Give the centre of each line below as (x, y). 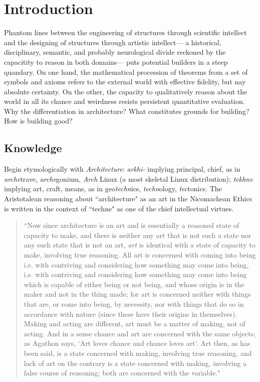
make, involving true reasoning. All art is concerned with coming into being (140, 255)
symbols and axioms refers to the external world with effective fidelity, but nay (125, 82)
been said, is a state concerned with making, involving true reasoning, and (138, 353)
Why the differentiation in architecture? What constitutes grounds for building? (127, 111)
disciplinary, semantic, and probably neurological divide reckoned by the (115, 52)
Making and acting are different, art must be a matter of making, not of (135, 324)
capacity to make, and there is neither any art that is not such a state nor (138, 235)
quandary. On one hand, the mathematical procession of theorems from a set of (126, 72)
